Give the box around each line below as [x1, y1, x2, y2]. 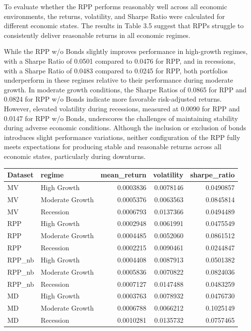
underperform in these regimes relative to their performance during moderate [4, 75, 234, 85]
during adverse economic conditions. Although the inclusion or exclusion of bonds [4, 122, 246, 133]
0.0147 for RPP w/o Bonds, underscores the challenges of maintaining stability [4, 113, 238, 123]
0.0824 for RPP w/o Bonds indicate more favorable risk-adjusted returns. [4, 94, 222, 104]
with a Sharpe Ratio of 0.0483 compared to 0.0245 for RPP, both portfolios [4, 65, 228, 75]
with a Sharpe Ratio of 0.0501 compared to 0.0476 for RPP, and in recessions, [4, 55, 235, 66]
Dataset [7, 170, 34, 179]
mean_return [100, 170, 147, 179]
